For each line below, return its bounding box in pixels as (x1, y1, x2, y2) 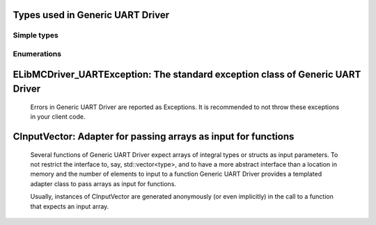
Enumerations (13, 49, 62, 58)
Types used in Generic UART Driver (13, 9, 170, 21)
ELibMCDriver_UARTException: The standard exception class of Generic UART (13, 68, 361, 80)
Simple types (13, 31, 58, 40)
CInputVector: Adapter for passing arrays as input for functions (13, 131, 295, 142)
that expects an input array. (30, 202, 109, 210)
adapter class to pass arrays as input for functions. (30, 179, 177, 187)
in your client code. (30, 112, 86, 121)
